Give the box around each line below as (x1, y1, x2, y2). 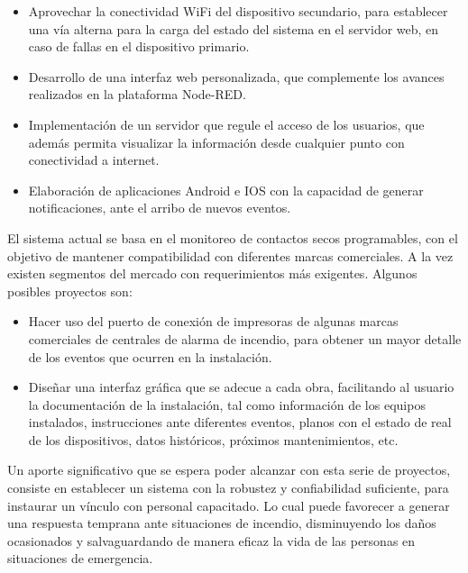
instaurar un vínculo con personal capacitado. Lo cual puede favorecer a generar (7, 496, 450, 514)
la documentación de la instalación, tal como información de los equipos (28, 395, 426, 414)
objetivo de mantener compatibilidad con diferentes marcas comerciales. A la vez (7, 246, 454, 265)
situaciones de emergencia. (7, 549, 153, 568)
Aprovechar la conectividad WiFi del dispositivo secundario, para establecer (28, 2, 448, 20)
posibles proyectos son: (7, 281, 133, 300)
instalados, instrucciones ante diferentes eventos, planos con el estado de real (28, 413, 452, 432)
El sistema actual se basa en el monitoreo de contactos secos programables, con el (7, 228, 458, 247)
